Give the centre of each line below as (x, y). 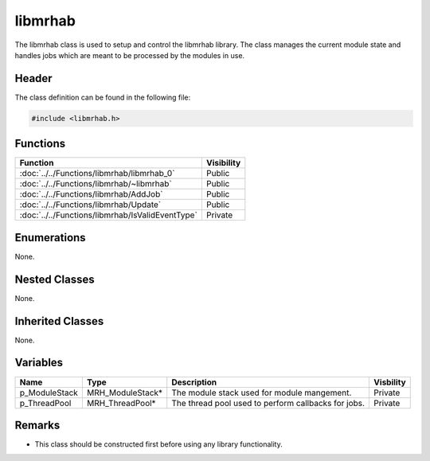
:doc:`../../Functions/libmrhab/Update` (90, 205)
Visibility (223, 163)
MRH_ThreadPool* (121, 403)
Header (33, 78)
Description (194, 382)
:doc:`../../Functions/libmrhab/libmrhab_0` (97, 174)
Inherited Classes (59, 321)
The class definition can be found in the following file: (103, 97)
